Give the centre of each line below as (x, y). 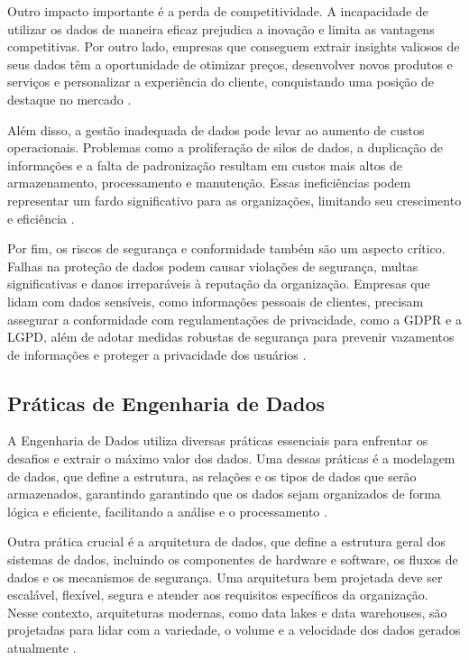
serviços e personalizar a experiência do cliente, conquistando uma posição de (221, 82)
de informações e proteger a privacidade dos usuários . (157, 354)
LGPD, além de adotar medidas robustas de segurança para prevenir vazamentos (231, 337)
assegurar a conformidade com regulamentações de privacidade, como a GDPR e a (234, 319)
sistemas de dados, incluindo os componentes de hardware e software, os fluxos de (233, 559)
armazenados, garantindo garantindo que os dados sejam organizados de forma (224, 494)
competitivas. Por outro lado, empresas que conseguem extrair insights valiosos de (234, 46)
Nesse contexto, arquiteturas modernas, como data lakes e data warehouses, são (227, 612)
